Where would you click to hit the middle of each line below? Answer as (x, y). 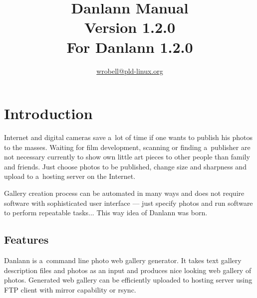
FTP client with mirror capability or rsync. (70, 289)
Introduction (48, 113)
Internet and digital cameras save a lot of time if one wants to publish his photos (128, 137)
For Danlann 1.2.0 (130, 47)
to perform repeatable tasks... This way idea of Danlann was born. (106, 213)
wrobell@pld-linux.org (130, 71)
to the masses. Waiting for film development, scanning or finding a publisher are (127, 147)
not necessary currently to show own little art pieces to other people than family (127, 157)
